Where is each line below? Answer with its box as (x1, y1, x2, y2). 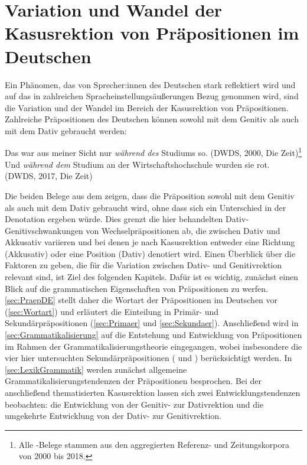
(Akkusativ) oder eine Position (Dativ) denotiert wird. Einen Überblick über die (5, 247, 296, 259)
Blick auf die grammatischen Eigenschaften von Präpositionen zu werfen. (5, 282, 268, 294)
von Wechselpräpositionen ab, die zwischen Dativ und (86, 224, 280, 236)
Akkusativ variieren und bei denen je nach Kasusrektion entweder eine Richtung (5, 236, 295, 248)
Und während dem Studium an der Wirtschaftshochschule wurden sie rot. (5, 158, 270, 170)
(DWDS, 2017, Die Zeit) (5, 170, 93, 182)
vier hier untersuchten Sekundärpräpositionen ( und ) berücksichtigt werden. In (5, 352, 292, 364)
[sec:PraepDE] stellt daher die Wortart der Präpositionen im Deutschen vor (5, 294, 278, 306)
